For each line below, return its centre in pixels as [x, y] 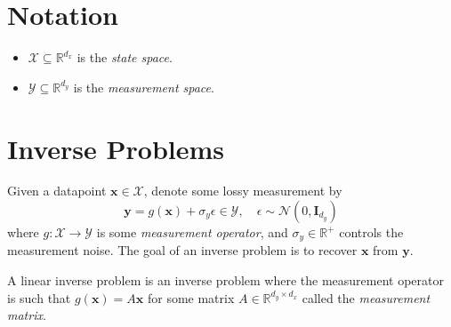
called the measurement [366, 297]
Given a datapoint [57, 191]
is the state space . [125, 57]
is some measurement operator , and [192, 232]
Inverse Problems [116, 148]
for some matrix [191, 297]
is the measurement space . [144, 87]
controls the [371, 232]
